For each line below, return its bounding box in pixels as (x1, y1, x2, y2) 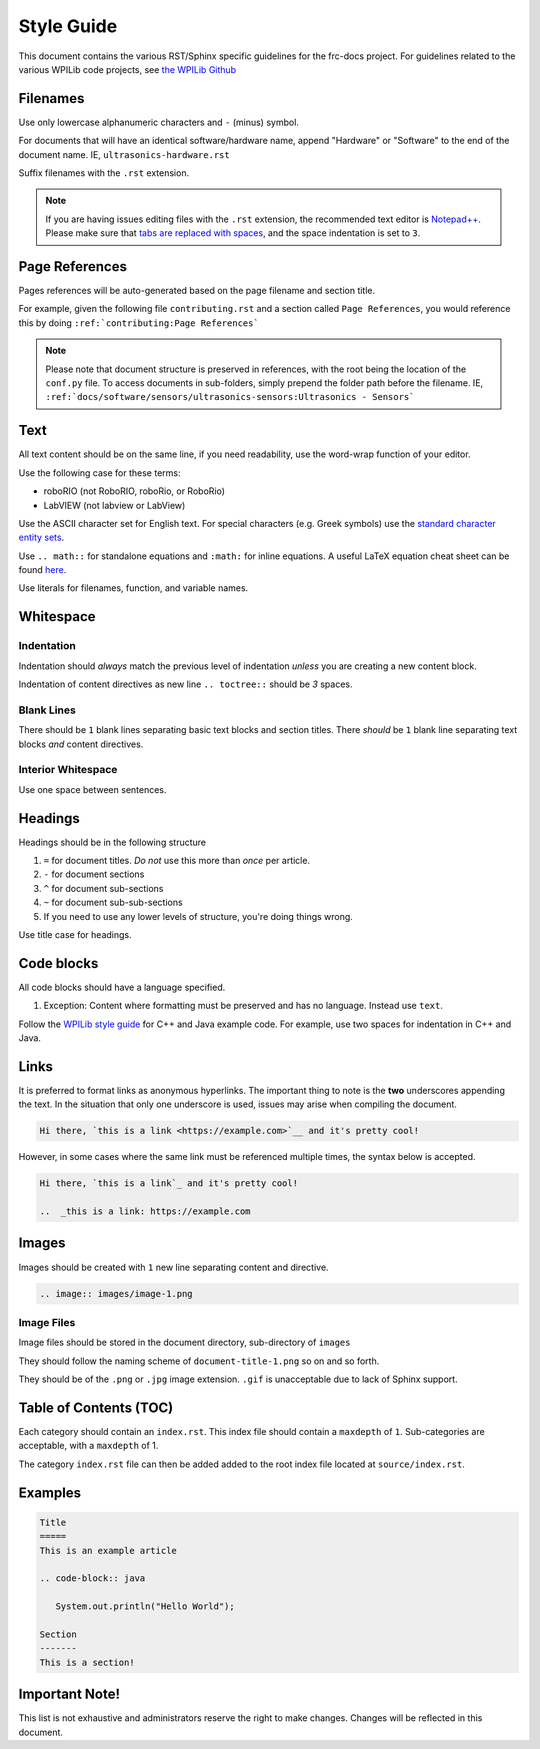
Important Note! (18, 1686, 120, 1703)
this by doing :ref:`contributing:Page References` (18, 316, 259, 329)
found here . (18, 564, 67, 576)
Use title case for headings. (18, 928, 132, 940)
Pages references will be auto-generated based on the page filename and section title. (18, 285, 376, 297)
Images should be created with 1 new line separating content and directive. (18, 1261, 329, 1273)
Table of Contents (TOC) (18, 1399, 174, 1416)
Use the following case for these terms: (18, 466, 181, 479)
